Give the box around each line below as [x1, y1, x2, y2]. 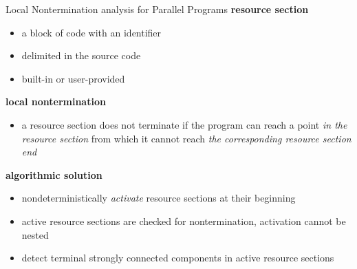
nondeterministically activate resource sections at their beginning [21, 191, 296, 205]
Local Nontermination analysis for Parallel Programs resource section [6, 2, 309, 16]
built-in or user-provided [21, 71, 125, 85]
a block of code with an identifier [21, 25, 162, 39]
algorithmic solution [6, 167, 102, 182]
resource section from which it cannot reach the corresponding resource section [21, 131, 351, 145]
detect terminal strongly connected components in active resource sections [21, 250, 334, 265]
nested [21, 227, 49, 241]
